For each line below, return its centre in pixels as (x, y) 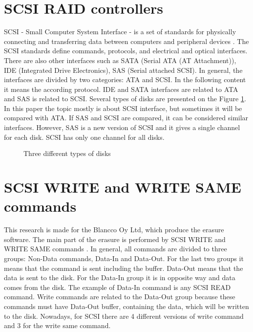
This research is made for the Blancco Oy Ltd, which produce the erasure (114, 230)
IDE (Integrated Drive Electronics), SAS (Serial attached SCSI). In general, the (123, 70)
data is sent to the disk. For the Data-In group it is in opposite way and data (120, 277)
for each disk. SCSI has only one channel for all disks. (84, 137)
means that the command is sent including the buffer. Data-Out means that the (124, 268)
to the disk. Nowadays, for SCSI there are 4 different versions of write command (124, 316)
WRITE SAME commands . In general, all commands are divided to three (116, 249)
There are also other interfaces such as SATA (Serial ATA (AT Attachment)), (120, 60)
